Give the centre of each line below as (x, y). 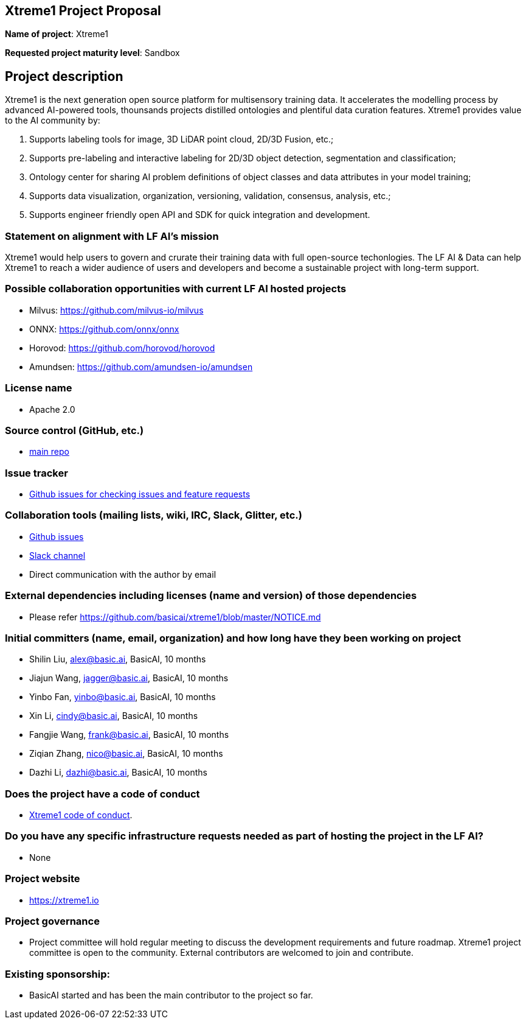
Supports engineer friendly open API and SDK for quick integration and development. (200, 215)
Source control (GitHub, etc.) (74, 430)
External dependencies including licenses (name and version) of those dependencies (211, 596)
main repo (49, 452)
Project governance (52, 921)
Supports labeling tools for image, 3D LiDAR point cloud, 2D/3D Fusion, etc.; (182, 139)
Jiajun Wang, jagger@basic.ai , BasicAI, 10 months (129, 678)
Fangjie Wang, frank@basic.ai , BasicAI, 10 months (129, 735)
